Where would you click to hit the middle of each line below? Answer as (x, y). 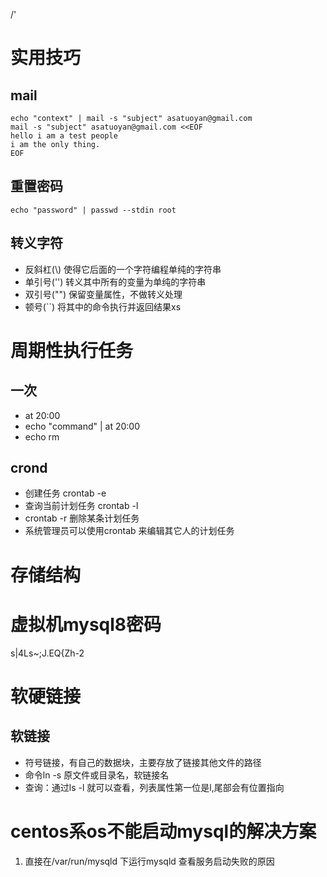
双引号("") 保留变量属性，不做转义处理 (103, 294)
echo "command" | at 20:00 (82, 426)
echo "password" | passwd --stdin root (93, 210)
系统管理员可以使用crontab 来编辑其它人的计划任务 (129, 531)
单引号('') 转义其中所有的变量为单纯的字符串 (115, 281)
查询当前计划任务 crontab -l (81, 506)
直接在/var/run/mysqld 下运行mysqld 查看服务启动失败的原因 (149, 861)
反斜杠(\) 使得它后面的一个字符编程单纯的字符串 (123, 269)
